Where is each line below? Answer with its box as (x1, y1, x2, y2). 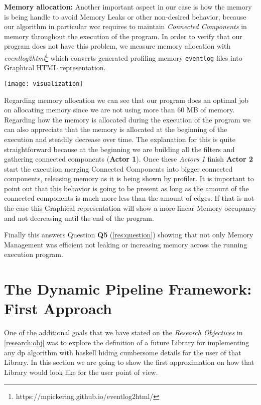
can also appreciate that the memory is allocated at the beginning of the (4, 124, 227, 134)
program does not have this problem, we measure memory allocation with (4, 41, 231, 51)
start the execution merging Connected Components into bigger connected (4, 163, 233, 174)
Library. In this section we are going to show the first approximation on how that (4, 357, 254, 367)
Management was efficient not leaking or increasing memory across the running (4, 239, 247, 249)
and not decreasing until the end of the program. (4, 212, 154, 223)
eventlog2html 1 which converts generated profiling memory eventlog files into (4, 51, 242, 63)
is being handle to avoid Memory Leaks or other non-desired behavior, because (4, 11, 246, 22)
